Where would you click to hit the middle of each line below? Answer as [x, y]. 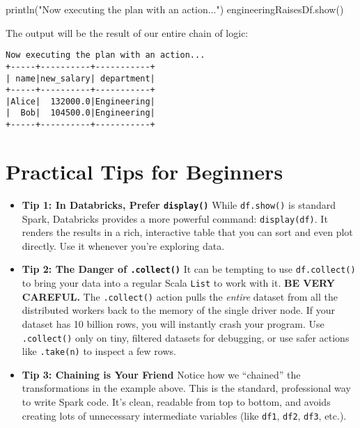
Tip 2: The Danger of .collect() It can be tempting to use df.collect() [189, 269]
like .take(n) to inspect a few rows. [99, 351]
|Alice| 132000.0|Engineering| [80, 101]
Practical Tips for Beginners [144, 171]
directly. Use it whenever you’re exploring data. [123, 245]
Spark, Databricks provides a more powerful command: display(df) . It [175, 218]
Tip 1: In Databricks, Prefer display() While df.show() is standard [179, 204]
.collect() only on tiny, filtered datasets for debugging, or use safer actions [186, 337]
